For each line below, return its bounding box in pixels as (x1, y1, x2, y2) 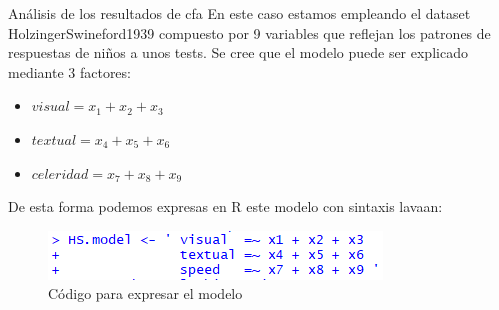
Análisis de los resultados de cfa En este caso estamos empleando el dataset (8, 3, 471, 23)
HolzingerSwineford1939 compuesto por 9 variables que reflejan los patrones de (8, 22, 491, 43)
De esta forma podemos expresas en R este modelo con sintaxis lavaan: (8, 196, 443, 217)
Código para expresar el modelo (48, 283, 243, 304)
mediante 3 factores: (8, 61, 131, 82)
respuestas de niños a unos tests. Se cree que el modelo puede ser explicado (8, 42, 468, 63)
